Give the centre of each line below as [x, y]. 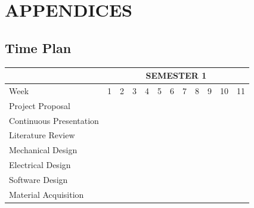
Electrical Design [40, 165]
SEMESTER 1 [176, 75]
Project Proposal [40, 105]
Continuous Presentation [54, 120]
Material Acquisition [47, 194]
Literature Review [42, 135]
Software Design [38, 179]
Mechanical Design [43, 150]
